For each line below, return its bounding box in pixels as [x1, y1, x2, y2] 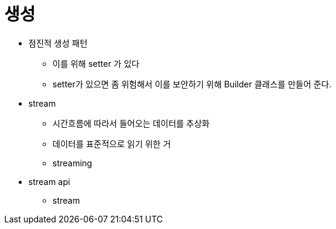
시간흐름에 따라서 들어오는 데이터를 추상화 [52, 118, 210, 128]
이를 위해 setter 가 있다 [52, 58, 139, 69]
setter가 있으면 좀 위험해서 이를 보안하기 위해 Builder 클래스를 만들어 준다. [52, 78, 332, 89]
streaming [52, 157, 92, 168]
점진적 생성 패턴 [28, 37, 88, 48]
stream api [28, 176, 71, 187]
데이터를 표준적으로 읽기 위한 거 [52, 138, 171, 149]
